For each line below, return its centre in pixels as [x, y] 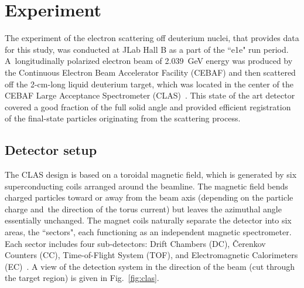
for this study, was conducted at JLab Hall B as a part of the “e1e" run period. [147, 49]
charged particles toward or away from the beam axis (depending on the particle [149, 197]
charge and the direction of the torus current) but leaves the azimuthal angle [143, 209]
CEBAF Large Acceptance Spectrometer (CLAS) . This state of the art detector [150, 95]
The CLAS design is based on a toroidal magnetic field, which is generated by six [151, 175]
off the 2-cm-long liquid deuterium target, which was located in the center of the [149, 84]
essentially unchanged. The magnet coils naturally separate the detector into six [148, 220]
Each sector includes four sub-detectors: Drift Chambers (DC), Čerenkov [135, 243]
